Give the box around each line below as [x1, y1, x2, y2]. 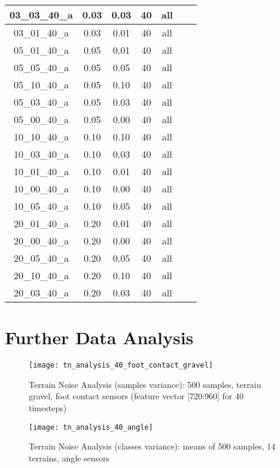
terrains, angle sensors [29, 451, 109, 464]
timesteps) [29, 401, 67, 414]
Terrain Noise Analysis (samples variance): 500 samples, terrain [29, 378, 261, 390]
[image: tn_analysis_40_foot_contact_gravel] [29, 361, 213, 370]
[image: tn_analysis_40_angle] [29, 423, 153, 432]
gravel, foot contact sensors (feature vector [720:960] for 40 [29, 390, 244, 402]
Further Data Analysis [5, 325, 194, 350]
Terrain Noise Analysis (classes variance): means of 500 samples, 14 [29, 440, 276, 452]
